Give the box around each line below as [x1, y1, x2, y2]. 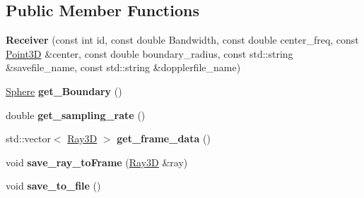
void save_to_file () [6, 178, 101, 193]
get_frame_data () [117, 131, 211, 146]
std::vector [6, 131, 51, 146]
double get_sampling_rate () [6, 107, 146, 122]
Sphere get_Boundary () [6, 83, 122, 98]
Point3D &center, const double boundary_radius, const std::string [6, 46, 293, 61]
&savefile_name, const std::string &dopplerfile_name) [6, 60, 241, 75]
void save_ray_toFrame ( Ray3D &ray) [6, 154, 188, 169]
